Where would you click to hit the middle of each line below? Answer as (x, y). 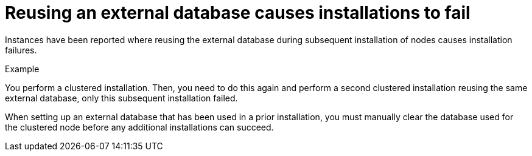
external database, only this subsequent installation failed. (121, 98)
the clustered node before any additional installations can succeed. (139, 127)
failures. (21, 50)
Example (22, 69)
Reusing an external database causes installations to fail (238, 13)
